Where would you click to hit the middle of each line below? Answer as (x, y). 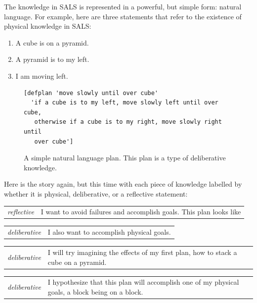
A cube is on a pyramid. (52, 42)
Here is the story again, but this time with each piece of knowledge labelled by (123, 184)
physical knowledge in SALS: (48, 26)
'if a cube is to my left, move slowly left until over (125, 103)
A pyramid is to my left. (52, 59)
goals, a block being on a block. (95, 291)
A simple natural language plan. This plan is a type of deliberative (125, 158)
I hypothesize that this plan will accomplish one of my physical (143, 282)
